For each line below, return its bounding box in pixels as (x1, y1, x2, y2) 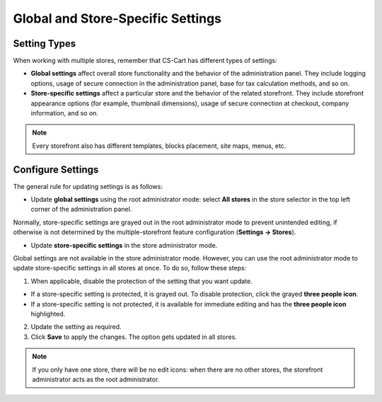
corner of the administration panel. (30, 205, 132, 214)
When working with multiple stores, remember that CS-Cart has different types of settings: (13, 57, 277, 65)
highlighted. (30, 310, 66, 318)
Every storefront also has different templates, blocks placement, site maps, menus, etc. (32, 142, 286, 150)
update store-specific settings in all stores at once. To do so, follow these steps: (13, 264, 247, 272)
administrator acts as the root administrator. (32, 375, 160, 384)
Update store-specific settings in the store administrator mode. (30, 241, 218, 249)
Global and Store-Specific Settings (13, 11, 222, 26)
